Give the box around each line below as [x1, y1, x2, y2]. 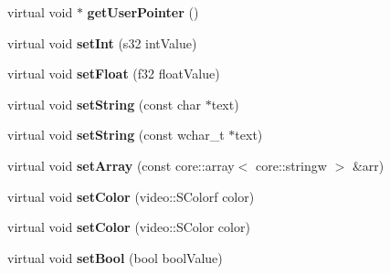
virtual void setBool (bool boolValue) [7, 248, 223, 267]
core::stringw [255, 155, 327, 174]
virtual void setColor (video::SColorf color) [7, 186, 255, 205]
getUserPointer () [87, 3, 199, 21]
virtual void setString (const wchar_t [7, 125, 225, 144]
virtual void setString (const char [7, 94, 202, 113]
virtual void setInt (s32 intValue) [7, 33, 197, 52]
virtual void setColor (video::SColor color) [7, 217, 250, 237]
